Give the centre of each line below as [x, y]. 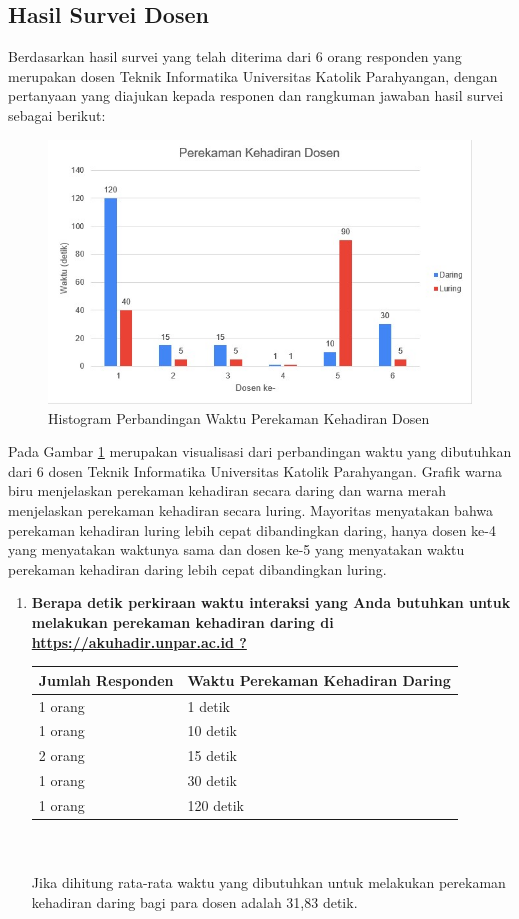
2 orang [61, 755]
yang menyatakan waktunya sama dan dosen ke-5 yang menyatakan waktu [236, 549]
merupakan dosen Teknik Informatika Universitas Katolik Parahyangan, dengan [253, 75]
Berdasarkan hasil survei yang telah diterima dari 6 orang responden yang [235, 56]
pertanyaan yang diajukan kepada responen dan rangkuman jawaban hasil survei [256, 95]
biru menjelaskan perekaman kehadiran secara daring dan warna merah [227, 490]
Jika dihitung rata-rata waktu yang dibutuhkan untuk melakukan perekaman [268, 882]
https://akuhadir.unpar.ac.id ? [139, 641]
